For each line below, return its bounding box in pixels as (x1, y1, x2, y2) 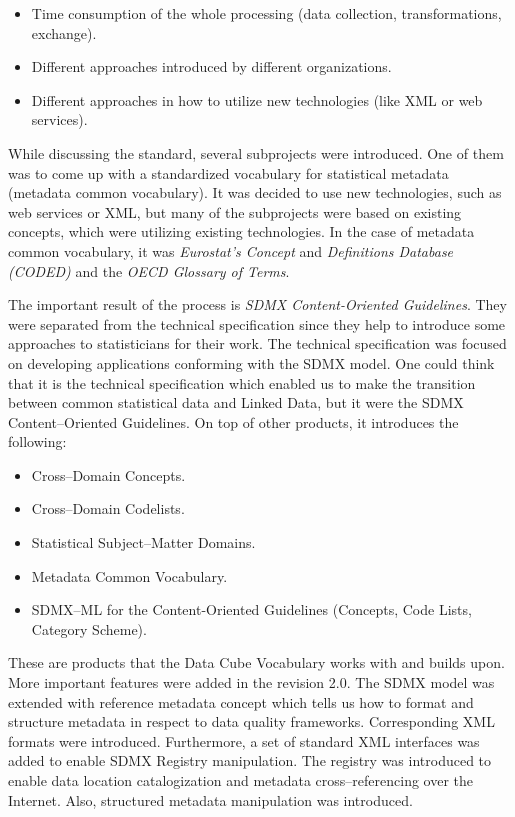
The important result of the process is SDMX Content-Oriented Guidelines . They (8, 294, 507, 315)
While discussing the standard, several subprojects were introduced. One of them (8, 142, 504, 163)
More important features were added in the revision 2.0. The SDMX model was (8, 672, 495, 693)
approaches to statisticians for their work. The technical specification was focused (8, 333, 507, 354)
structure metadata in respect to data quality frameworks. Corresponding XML (8, 711, 495, 732)
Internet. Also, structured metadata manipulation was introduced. (8, 789, 413, 810)
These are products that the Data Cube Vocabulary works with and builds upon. (8, 652, 505, 673)
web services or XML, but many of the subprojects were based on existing (8, 201, 462, 222)
